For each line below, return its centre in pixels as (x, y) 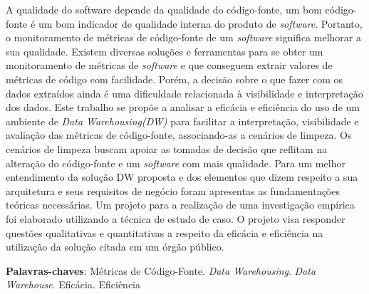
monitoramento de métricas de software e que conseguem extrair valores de (169, 65)
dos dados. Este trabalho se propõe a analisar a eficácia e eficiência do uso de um (183, 107)
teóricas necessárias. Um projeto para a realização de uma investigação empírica (180, 205)
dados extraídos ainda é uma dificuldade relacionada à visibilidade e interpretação (184, 93)
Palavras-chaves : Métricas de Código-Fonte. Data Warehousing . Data (161, 270)
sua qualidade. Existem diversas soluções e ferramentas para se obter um (165, 51)
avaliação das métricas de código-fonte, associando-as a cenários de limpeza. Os (179, 135)
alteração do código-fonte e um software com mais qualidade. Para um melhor (176, 163)
